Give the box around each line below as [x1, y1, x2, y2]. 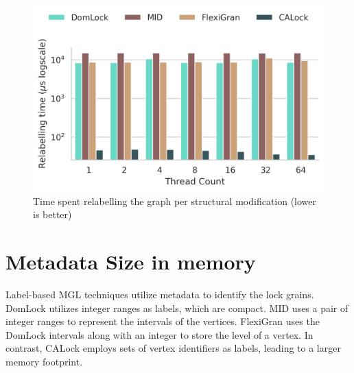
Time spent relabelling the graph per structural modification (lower [33, 193, 317, 208]
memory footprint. [5, 354, 83, 369]
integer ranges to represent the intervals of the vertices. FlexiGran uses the [5, 314, 320, 328]
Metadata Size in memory [5, 248, 256, 276]
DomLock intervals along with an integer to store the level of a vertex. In [5, 327, 314, 341]
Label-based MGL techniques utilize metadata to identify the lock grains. [5, 287, 314, 302]
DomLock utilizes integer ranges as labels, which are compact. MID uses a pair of [5, 300, 349, 315]
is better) [33, 207, 72, 221]
